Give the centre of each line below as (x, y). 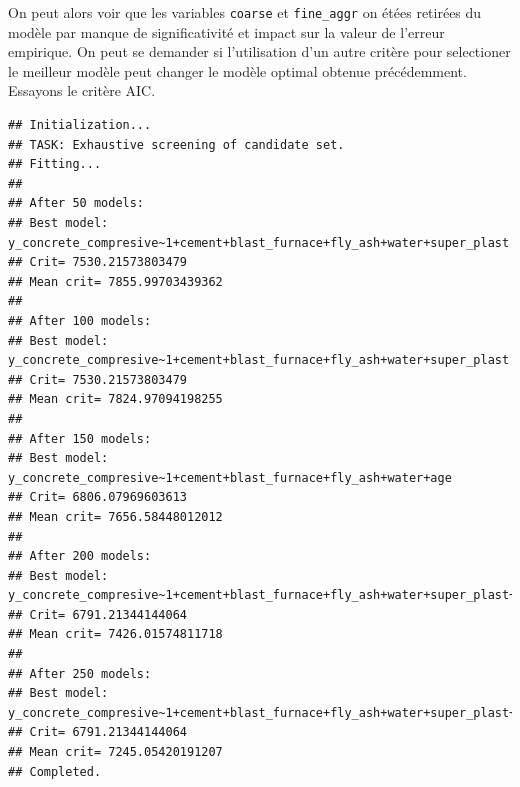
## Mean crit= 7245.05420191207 (115, 752)
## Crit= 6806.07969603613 (97, 497)
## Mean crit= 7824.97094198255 (115, 399)
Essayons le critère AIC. (82, 90)
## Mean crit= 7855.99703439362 (115, 281)
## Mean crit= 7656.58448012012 (115, 516)
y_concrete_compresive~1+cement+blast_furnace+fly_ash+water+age (230, 477)
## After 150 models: (80, 438)
